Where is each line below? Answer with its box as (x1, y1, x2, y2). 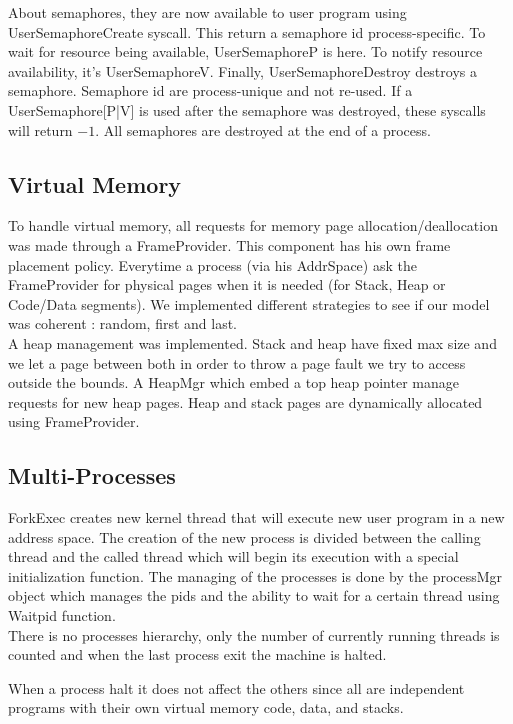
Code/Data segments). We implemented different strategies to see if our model (8, 293, 490, 314)
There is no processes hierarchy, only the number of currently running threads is (8, 624, 500, 645)
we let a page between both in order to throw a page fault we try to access (8, 352, 466, 373)
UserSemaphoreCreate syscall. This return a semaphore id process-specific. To (8, 21, 486, 42)
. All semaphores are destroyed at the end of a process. (95, 119, 431, 140)
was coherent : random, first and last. (8, 313, 238, 334)
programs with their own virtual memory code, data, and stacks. (8, 697, 404, 718)
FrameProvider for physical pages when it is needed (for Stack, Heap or (8, 274, 446, 295)
